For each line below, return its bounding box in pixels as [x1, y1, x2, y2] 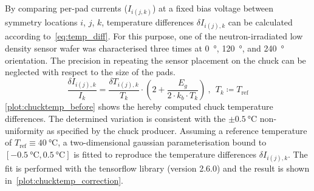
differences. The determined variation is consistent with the [5, 112, 226, 124]
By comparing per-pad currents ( [5, 2, 128, 14]
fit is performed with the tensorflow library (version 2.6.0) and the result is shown [5, 161, 310, 174]
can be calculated [228, 16, 293, 28]
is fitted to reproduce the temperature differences [73, 147, 257, 160]
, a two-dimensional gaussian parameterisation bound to [58, 136, 267, 149]
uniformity [5, 124, 44, 136]
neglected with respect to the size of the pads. [5, 65, 176, 78]
